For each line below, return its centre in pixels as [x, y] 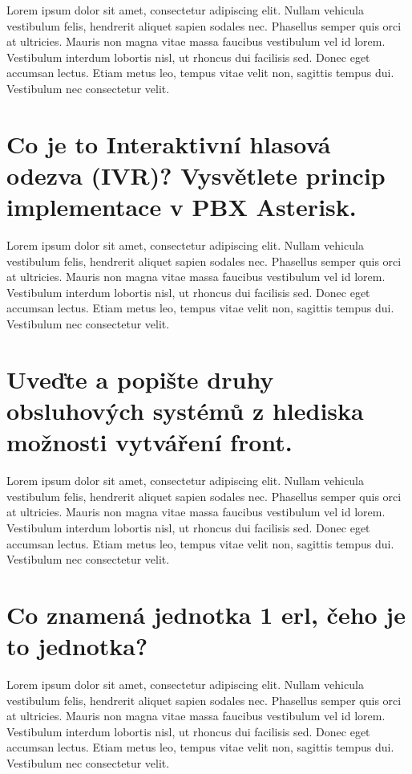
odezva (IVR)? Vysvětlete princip [196, 175]
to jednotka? [77, 646]
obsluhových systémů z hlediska [185, 410]
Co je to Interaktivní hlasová [169, 143]
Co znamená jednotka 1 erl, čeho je [206, 614]
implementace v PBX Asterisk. [182, 207]
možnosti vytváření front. [149, 442]
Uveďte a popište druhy [140, 379]
